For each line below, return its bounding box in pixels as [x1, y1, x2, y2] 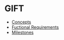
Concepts [11, 19, 32, 25]
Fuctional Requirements [11, 24, 59, 30]
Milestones [11, 29, 34, 35]
